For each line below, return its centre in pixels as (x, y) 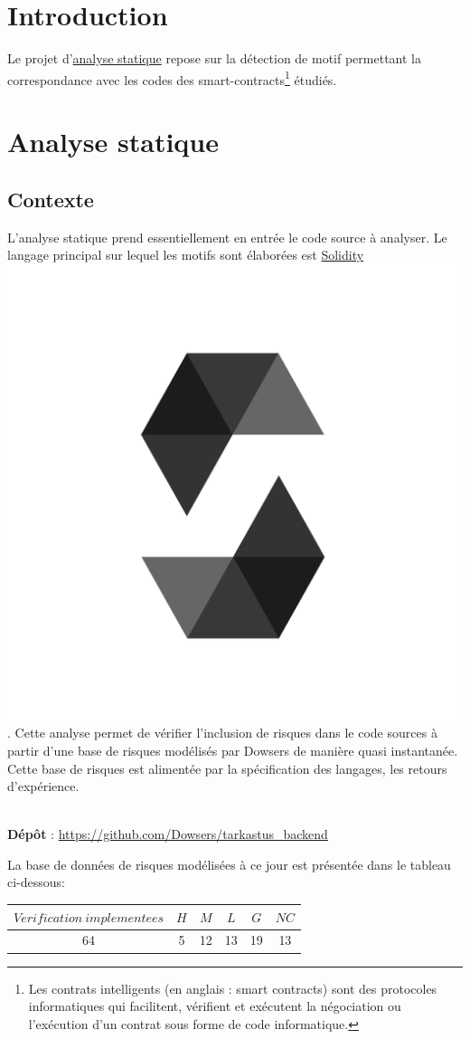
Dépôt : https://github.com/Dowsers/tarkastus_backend (168, 834)
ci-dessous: (36, 882)
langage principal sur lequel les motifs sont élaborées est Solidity (186, 255)
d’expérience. (43, 786)
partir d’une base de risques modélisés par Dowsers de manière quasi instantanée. (233, 750)
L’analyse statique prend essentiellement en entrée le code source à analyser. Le (227, 237)
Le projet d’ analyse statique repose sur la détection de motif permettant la (214, 58)
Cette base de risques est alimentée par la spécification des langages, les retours (227, 768)
